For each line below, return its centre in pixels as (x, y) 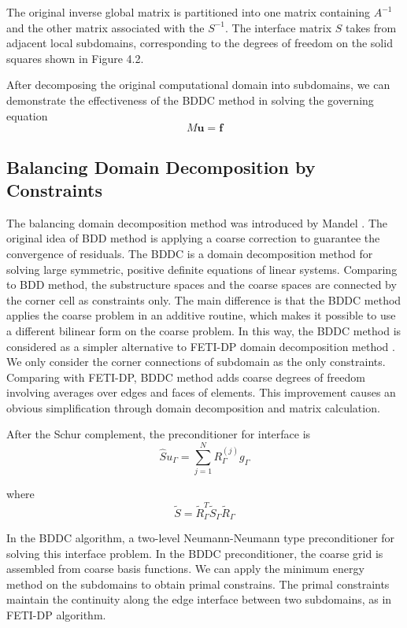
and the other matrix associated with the (105, 27)
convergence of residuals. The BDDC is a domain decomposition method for (190, 253)
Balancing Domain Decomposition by (161, 166)
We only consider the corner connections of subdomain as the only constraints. (196, 362)
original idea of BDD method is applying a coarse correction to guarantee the (193, 238)
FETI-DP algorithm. (56, 614)
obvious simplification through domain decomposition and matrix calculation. (193, 407)
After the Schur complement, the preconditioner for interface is (159, 434)
